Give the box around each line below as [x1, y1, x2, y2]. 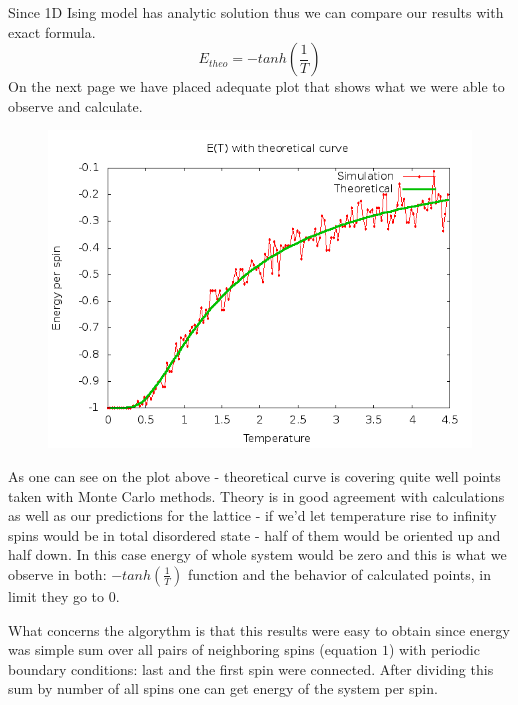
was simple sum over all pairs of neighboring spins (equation [8, 639, 378, 660]
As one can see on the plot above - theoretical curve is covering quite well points [8, 465, 501, 486]
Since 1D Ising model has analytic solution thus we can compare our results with [8, 2, 504, 22]
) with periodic [388, 639, 480, 660]
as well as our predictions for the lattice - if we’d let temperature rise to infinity [8, 505, 497, 526]
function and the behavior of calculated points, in [187, 563, 492, 584]
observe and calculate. [8, 95, 143, 116]
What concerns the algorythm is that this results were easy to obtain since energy [8, 619, 510, 640]
